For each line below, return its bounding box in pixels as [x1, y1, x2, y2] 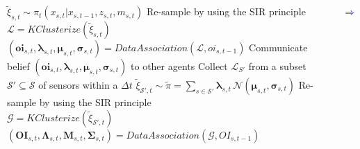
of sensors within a [38, 78, 118, 92]
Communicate [249, 40, 308, 55]
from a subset [248, 59, 306, 73]
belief [7, 59, 30, 73]
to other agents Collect [131, 59, 228, 73]
